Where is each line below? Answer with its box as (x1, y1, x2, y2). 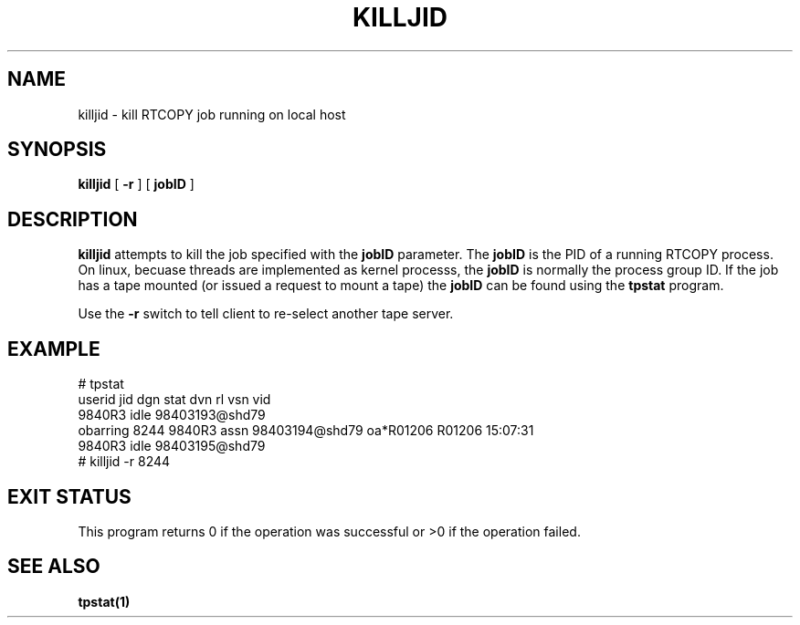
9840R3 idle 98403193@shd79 (78, 407, 266, 423)
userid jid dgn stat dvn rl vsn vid (78, 391, 271, 408)
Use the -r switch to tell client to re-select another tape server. (78, 306, 454, 322)
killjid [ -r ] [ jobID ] (78, 176, 195, 193)
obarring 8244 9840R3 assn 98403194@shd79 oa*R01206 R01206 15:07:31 (78, 422, 534, 439)
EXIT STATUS (7, 484, 132, 508)
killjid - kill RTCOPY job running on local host (78, 106, 346, 122)
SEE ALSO (7, 555, 100, 578)
